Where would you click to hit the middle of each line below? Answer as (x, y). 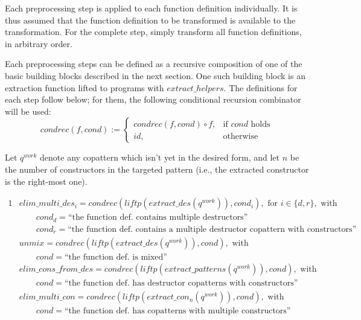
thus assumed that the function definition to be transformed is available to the (150, 20)
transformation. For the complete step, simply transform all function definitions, (153, 32)
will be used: (28, 111)
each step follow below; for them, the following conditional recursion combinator (153, 99)
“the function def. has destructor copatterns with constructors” (181, 283)
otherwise (241, 136)
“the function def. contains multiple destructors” (158, 218)
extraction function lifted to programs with (85, 87)
